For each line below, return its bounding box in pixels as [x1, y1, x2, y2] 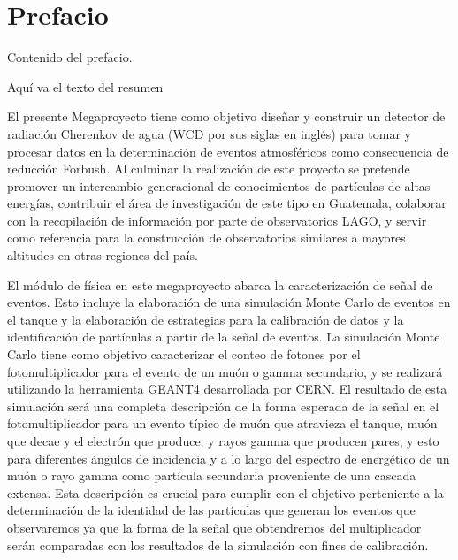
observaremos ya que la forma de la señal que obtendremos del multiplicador [7, 518, 422, 536]
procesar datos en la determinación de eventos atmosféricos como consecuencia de [7, 142, 449, 160]
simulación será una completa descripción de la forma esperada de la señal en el [7, 396, 439, 415]
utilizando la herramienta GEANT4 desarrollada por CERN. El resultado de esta [7, 380, 447, 398]
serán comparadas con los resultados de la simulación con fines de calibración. [7, 535, 429, 554]
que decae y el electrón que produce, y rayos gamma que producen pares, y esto [7, 432, 439, 449]
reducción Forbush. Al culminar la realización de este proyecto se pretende [7, 159, 410, 178]
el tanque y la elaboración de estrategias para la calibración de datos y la [7, 310, 404, 328]
